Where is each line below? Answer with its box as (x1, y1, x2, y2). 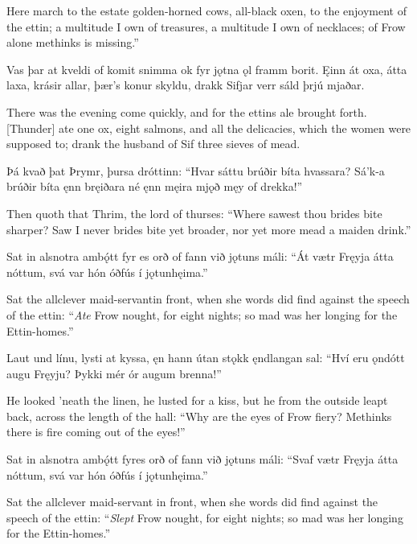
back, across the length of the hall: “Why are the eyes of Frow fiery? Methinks (6, 407, 392, 424)
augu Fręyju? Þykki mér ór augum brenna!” (6, 365, 222, 381)
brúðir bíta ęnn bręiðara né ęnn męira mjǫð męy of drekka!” (6, 178, 303, 195)
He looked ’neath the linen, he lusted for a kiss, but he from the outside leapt (6, 392, 388, 409)
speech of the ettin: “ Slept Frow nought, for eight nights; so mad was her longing (6, 509, 403, 525)
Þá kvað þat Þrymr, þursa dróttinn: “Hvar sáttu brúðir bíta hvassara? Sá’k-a (6, 162, 385, 179)
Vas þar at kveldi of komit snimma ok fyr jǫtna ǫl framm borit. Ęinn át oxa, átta (6, 60, 407, 77)
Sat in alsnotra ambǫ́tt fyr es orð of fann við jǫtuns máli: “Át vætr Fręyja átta (6, 248, 394, 265)
